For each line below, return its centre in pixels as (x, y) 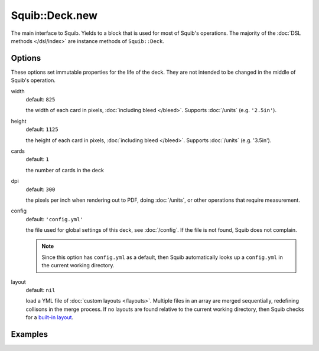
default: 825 (40, 100)
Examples (30, 334)
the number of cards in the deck (65, 170)
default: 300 (40, 189)
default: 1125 (42, 129)
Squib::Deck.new (54, 15)
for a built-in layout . (50, 317)
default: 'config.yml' (55, 219)
